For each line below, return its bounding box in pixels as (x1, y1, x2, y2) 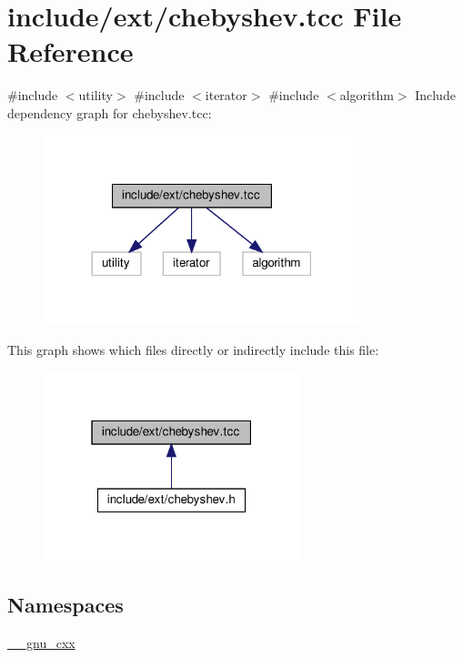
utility (78, 86, 113, 105)
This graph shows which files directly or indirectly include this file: (7, 339, 379, 359)
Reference (7, 33, 134, 70)
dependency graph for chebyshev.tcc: (7, 103, 212, 122)
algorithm (339, 86, 394, 105)
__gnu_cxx (7, 633, 75, 653)
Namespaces (7, 591, 124, 619)
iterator (205, 86, 247, 105)
